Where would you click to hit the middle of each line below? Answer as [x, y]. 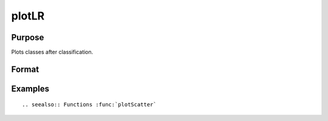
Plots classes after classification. [52, 52]
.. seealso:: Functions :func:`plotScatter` [90, 105]
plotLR [28, 16]
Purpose [28, 37]
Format [25, 69]
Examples [30, 88]
